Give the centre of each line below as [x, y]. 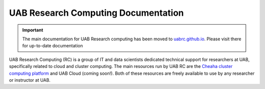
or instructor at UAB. [30, 80]
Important [33, 30]
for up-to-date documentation [53, 46]
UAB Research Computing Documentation [96, 13]
